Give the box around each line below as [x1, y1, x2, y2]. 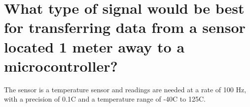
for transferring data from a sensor [4, 17, 246, 37]
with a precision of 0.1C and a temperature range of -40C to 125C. [4, 94, 206, 104]
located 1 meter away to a [4, 36, 185, 56]
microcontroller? [4, 55, 118, 76]
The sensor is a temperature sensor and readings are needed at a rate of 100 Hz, [4, 84, 247, 94]
